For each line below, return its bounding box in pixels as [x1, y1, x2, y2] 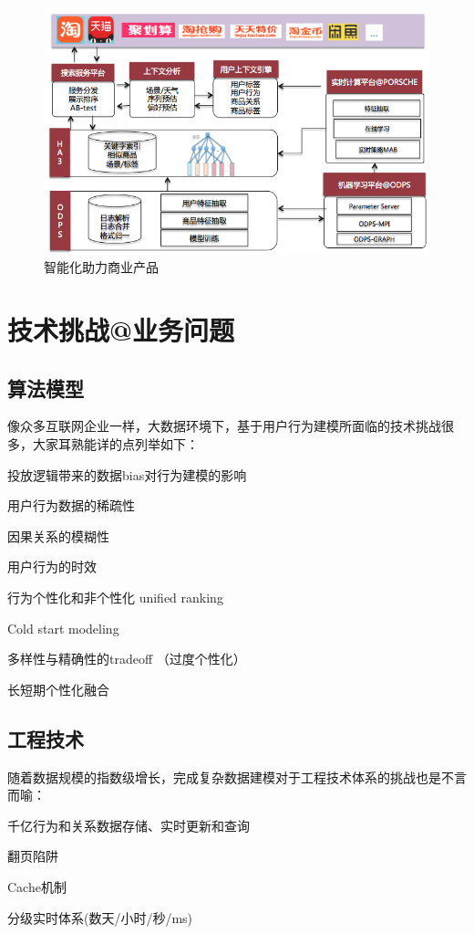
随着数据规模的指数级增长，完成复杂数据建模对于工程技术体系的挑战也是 [7, 767, 441, 786]
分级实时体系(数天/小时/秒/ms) [7, 908, 193, 927]
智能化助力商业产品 [44, 257, 159, 277]
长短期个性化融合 [7, 679, 109, 698]
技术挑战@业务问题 [7, 311, 235, 348]
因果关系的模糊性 [7, 526, 109, 545]
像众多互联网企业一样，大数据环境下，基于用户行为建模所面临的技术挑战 [7, 416, 441, 436]
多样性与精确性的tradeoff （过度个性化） [7, 649, 246, 668]
